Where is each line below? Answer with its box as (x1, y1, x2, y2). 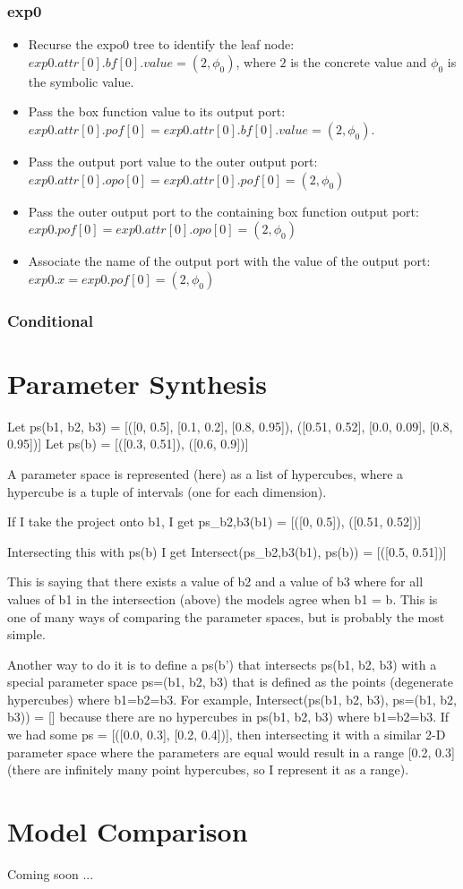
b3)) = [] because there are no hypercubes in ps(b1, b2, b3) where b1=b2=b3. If (7, 707, 450, 726)
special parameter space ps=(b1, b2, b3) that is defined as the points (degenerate (7, 672, 453, 691)
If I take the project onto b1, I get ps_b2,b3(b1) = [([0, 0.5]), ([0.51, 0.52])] (7, 512, 422, 531)
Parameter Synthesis (7, 364, 267, 401)
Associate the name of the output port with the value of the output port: (28, 252, 431, 270)
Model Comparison (7, 813, 248, 850)
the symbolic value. (28, 72, 134, 90)
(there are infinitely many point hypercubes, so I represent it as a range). (7, 760, 409, 779)
